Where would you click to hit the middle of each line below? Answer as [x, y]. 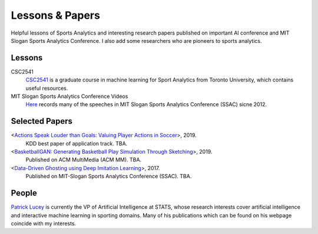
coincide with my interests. [44, 223]
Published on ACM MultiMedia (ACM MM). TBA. [83, 160]
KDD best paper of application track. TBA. [77, 143]
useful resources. [47, 88]
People [24, 193]
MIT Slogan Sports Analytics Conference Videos [69, 96]
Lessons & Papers [55, 15]
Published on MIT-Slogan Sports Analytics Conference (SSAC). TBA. [109, 177]
